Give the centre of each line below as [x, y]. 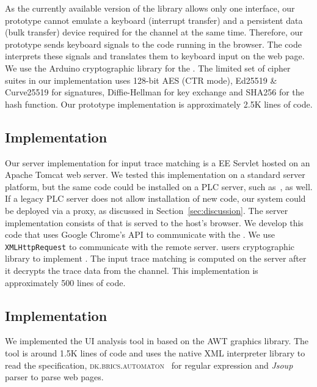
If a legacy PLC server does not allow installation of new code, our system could [155, 198]
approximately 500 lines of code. [65, 282]
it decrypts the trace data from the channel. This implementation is [132, 270]
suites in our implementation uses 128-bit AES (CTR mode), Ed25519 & [141, 80]
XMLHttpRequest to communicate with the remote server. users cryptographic [150, 246]
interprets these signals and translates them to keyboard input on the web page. [155, 56]
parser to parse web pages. [54, 377]
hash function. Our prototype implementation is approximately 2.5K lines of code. [159, 104]
